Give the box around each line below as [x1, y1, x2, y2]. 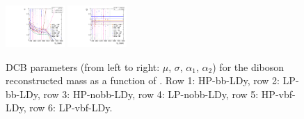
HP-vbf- [261, 86, 296, 101]
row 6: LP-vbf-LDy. [29, 100, 113, 115]
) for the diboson [212, 59, 285, 74]
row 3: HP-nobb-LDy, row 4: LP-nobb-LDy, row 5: [43, 86, 259, 101]
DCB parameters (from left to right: [6, 59, 160, 74]
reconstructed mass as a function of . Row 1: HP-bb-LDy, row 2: [6, 73, 280, 88]
